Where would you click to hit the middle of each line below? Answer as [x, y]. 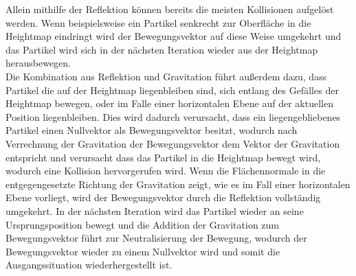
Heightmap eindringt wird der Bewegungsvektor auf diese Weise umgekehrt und [174, 36]
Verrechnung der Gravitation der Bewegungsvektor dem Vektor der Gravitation [173, 143]
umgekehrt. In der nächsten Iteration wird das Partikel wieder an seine [155, 210]
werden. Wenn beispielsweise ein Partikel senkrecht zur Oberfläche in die [158, 22]
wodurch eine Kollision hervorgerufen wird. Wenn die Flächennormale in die [166, 171]
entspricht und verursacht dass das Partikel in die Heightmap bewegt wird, [163, 157]
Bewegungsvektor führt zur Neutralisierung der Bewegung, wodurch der [156, 238]
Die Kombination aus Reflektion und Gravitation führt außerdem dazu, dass [166, 76]
